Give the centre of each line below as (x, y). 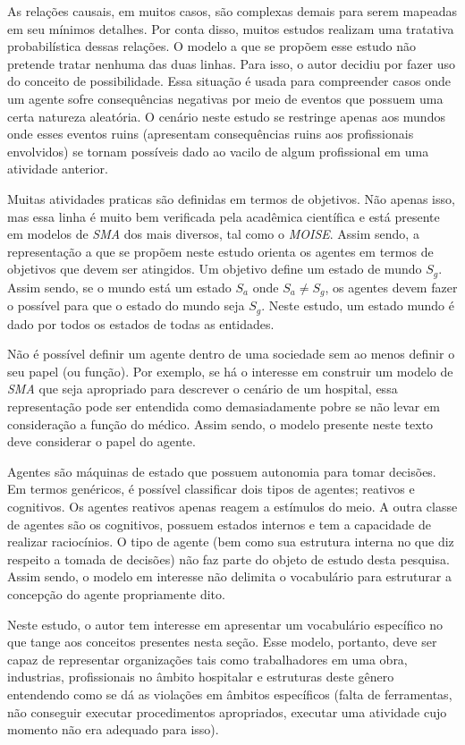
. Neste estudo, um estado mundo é (358, 305)
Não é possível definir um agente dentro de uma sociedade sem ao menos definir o (231, 354)
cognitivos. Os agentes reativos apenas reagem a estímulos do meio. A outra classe (232, 507)
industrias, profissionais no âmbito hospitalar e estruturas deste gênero (201, 677)
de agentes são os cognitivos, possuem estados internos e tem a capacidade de (219, 524)
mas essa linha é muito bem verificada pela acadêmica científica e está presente (224, 216)
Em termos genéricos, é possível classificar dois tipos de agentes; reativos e (211, 489)
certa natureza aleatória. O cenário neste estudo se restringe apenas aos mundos (226, 116)
